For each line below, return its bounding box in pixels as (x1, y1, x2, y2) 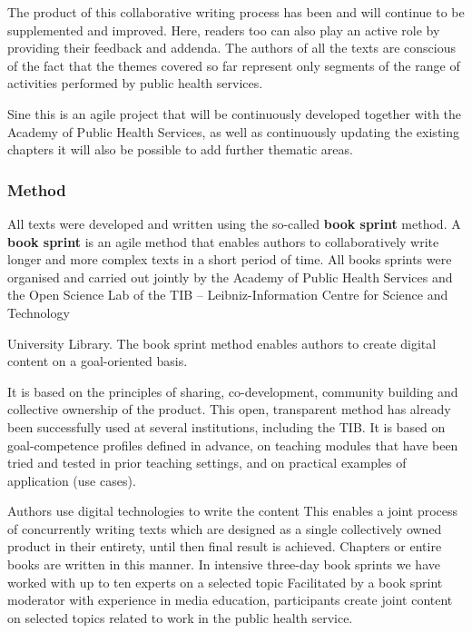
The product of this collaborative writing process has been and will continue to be (7, 3, 465, 21)
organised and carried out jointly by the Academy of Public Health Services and (7, 267, 453, 286)
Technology (7, 302, 70, 321)
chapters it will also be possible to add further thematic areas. (7, 140, 353, 159)
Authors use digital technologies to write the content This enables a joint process (7, 501, 458, 520)
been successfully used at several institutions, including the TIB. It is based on (7, 417, 446, 436)
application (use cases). (7, 470, 136, 490)
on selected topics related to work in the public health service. (7, 608, 353, 627)
